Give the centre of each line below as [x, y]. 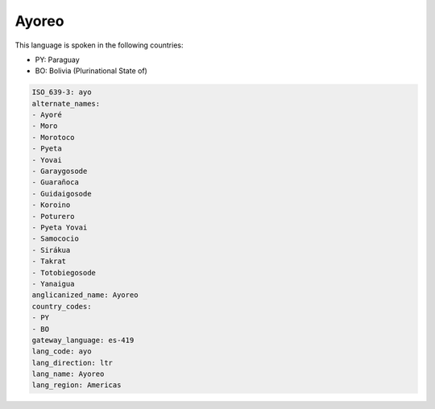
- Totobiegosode [64, 273]
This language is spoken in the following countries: [99, 45]
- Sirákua [51, 250]
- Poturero [53, 216]
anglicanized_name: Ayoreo [85, 295]
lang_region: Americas [77, 385]
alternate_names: [66, 103]
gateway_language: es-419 [83, 340]
